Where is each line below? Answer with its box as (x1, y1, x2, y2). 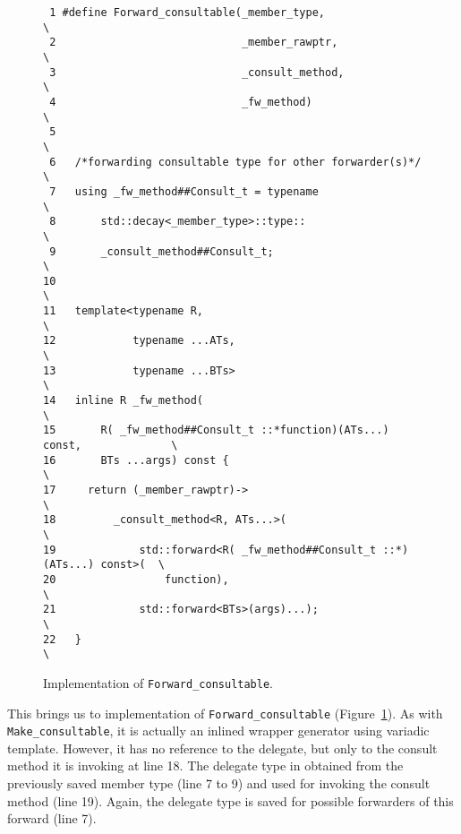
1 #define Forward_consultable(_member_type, (49, 6, 325, 19)
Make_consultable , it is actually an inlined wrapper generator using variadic (7, 721, 430, 740)
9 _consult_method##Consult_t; (49, 245, 274, 258)
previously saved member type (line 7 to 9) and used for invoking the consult (7, 774, 431, 793)
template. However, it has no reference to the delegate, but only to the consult (7, 738, 438, 757)
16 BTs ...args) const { (43, 453, 229, 467)
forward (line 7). (7, 809, 97, 828)
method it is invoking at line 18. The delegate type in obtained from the (7, 756, 404, 775)
